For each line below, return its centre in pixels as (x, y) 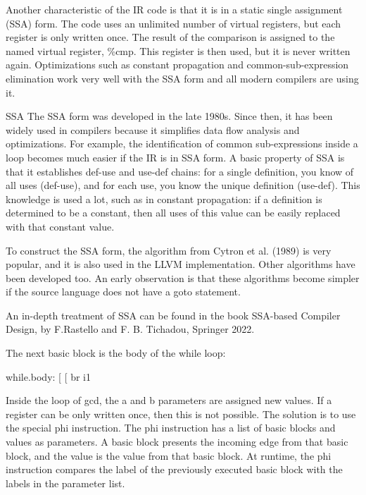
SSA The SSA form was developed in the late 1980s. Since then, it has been (169, 116)
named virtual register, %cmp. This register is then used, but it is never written (178, 50)
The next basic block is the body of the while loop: (116, 353)
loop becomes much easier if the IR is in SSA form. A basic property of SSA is (175, 157)
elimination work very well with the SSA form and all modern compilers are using (182, 78)
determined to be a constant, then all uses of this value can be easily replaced (173, 213)
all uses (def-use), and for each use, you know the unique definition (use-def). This (183, 185)
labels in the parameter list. (65, 483)
